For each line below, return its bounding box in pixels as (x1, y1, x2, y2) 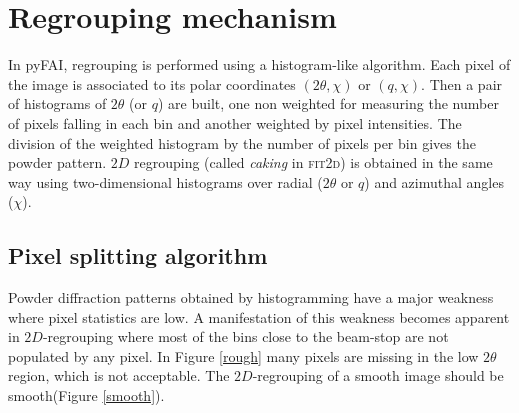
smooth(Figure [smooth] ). (8, 385, 165, 406)
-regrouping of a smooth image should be (252, 365, 504, 386)
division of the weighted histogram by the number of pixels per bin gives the (8, 132, 476, 153)
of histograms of (8, 93, 107, 114)
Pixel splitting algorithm (8, 240, 268, 271)
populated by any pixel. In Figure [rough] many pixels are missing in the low (8, 345, 479, 366)
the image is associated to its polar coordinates (8, 73, 296, 94)
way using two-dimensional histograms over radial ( (8, 171, 323, 192)
